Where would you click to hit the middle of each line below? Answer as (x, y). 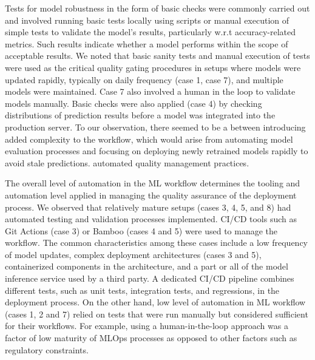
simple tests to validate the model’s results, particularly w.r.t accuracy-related (151, 32)
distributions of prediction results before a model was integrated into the (140, 115)
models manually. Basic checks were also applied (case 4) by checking (134, 103)
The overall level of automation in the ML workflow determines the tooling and (153, 183)
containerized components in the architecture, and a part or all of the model (147, 266)
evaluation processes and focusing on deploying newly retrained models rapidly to (157, 151)
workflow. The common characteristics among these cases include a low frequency (157, 243)
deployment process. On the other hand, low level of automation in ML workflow (155, 302)
